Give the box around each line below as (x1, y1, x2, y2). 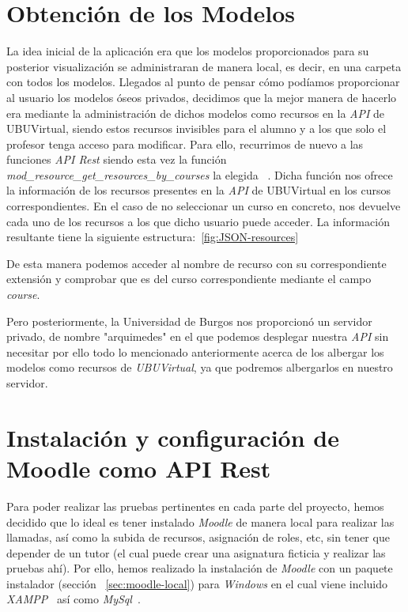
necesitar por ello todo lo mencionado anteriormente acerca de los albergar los (6, 343, 384, 360)
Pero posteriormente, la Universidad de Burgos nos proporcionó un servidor (6, 312, 372, 329)
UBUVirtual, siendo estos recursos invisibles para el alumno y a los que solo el (6, 120, 387, 137)
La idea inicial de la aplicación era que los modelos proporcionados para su (6, 43, 369, 59)
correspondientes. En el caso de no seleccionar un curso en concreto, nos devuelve (6, 198, 401, 214)
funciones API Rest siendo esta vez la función (6, 151, 227, 168)
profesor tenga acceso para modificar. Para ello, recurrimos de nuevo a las (6, 135, 364, 152)
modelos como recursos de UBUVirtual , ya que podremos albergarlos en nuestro (6, 359, 393, 376)
